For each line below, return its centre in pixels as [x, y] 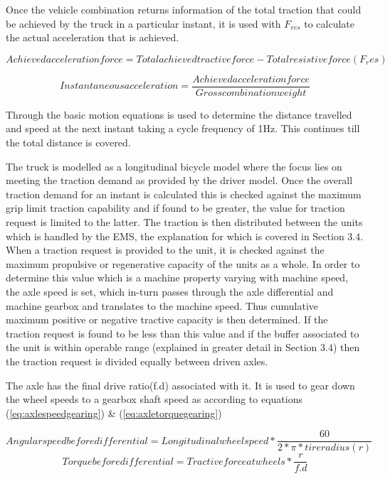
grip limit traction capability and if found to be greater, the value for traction [175, 208]
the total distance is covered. [68, 142]
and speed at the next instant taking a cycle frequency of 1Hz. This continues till [183, 128]
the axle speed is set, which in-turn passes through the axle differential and [170, 291]
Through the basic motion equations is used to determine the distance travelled [179, 114]
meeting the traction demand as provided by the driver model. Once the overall [179, 180]
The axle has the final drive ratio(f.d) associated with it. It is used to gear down [180, 385]
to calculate [330, 23]
